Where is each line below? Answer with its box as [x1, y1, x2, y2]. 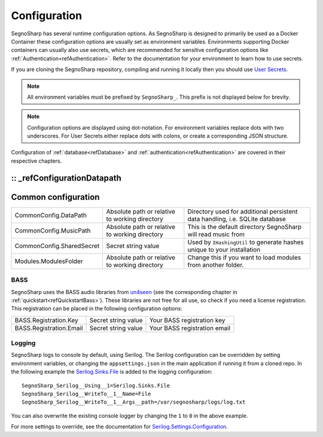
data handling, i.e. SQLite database [187, 215, 287, 223]
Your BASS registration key [149, 316, 226, 324]
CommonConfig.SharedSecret [14, 242, 100, 250]
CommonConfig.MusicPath [14, 226, 91, 234]
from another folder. [187, 261, 244, 269]
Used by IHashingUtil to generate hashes [187, 238, 304, 246]
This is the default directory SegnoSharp [187, 222, 302, 231]
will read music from [187, 230, 245, 239]
